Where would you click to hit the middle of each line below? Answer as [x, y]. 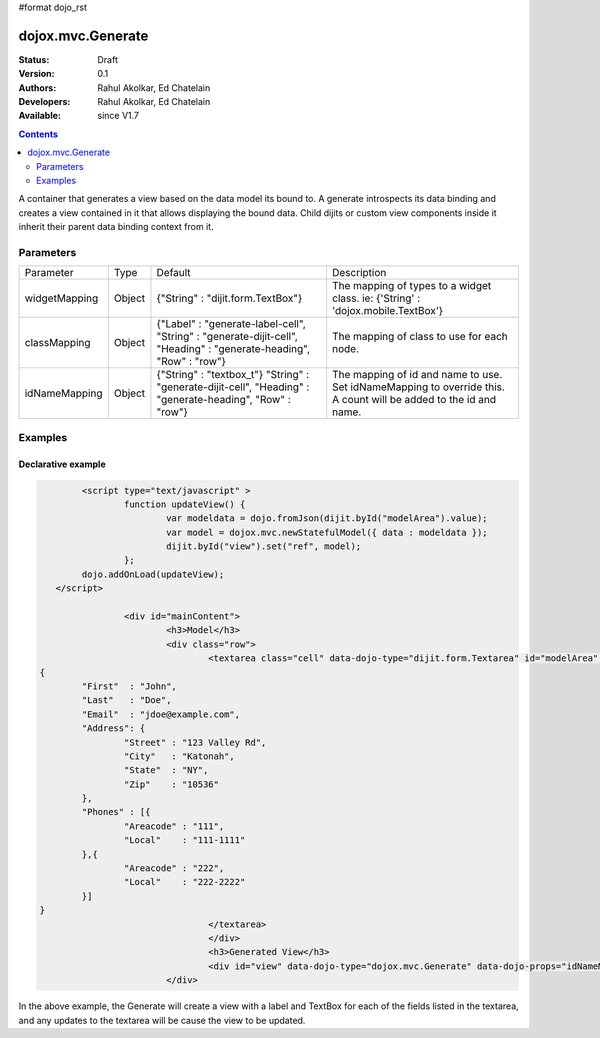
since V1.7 [118, 116]
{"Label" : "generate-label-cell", [231, 324]
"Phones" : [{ [116, 812]
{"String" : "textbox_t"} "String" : [233, 375]
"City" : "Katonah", [179, 756]
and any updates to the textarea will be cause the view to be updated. [162, 1020]
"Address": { [113, 728]
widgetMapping [61, 298]
